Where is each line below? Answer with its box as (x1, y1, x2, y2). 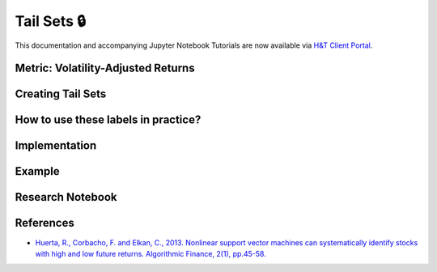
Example (15, 164, 60, 178)
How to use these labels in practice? (15, 113, 202, 127)
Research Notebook (15, 190, 117, 204)
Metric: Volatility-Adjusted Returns (15, 62, 195, 75)
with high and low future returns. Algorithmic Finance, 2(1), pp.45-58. (35, 249, 266, 258)
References (15, 216, 74, 230)
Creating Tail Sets (15, 87, 107, 101)
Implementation (15, 138, 97, 153)
